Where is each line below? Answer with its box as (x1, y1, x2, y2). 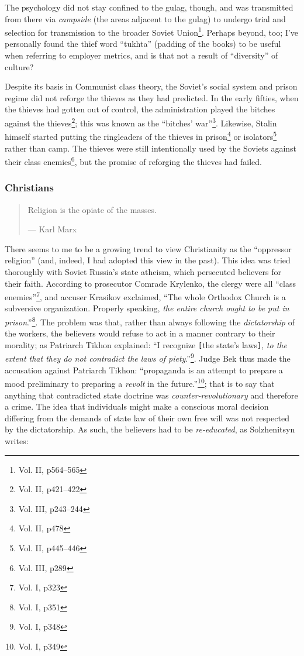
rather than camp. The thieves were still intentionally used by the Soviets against (5, 142, 297, 154)
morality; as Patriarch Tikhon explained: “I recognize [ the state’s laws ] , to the (5, 338, 287, 351)
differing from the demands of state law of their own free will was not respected (5, 411, 289, 424)
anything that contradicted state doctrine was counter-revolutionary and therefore (5, 389, 298, 401)
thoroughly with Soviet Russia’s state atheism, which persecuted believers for (5, 265, 281, 277)
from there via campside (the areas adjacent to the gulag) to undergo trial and (5, 12, 286, 25)
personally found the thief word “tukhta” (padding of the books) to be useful (5, 37, 281, 50)
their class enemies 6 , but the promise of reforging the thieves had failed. (5, 154, 262, 167)
